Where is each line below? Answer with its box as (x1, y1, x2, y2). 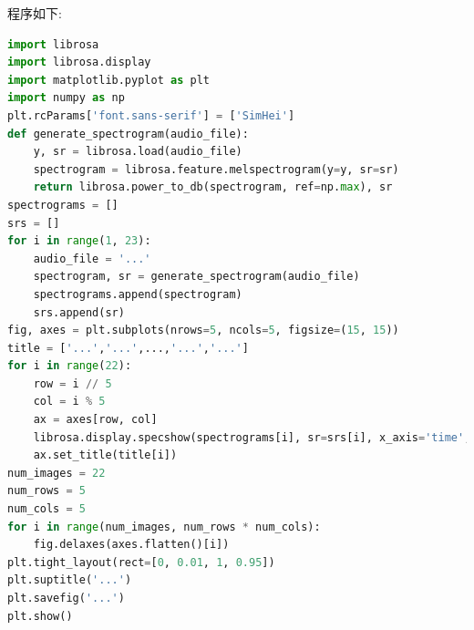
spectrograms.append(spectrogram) (33, 287, 242, 301)
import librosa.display (7, 56, 151, 69)
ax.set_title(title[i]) (33, 449, 178, 462)
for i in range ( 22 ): (7, 359, 132, 373)
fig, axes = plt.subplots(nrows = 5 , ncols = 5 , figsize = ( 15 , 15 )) (7, 324, 399, 337)
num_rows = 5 (7, 484, 86, 498)
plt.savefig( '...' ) (7, 592, 125, 604)
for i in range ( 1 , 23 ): (7, 234, 151, 248)
